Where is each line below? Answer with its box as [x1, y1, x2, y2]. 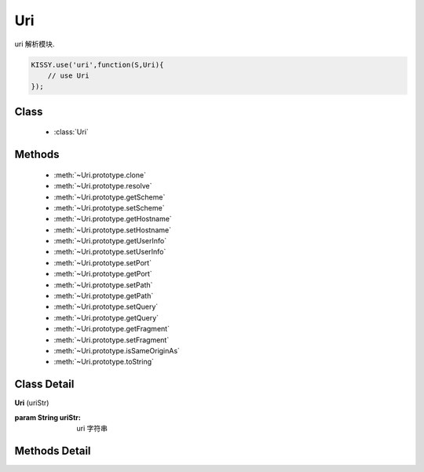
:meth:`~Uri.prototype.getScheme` [53, 192, 166, 202]
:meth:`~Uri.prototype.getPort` [53, 269, 152, 279]
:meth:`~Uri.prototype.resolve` [53, 181, 152, 191]
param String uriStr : [14, 412, 82, 422]
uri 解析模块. [14, 39, 55, 49]
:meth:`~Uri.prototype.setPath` [53, 280, 153, 290]
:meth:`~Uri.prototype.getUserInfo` [53, 236, 167, 246]
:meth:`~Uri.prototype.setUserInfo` [53, 247, 166, 257]
